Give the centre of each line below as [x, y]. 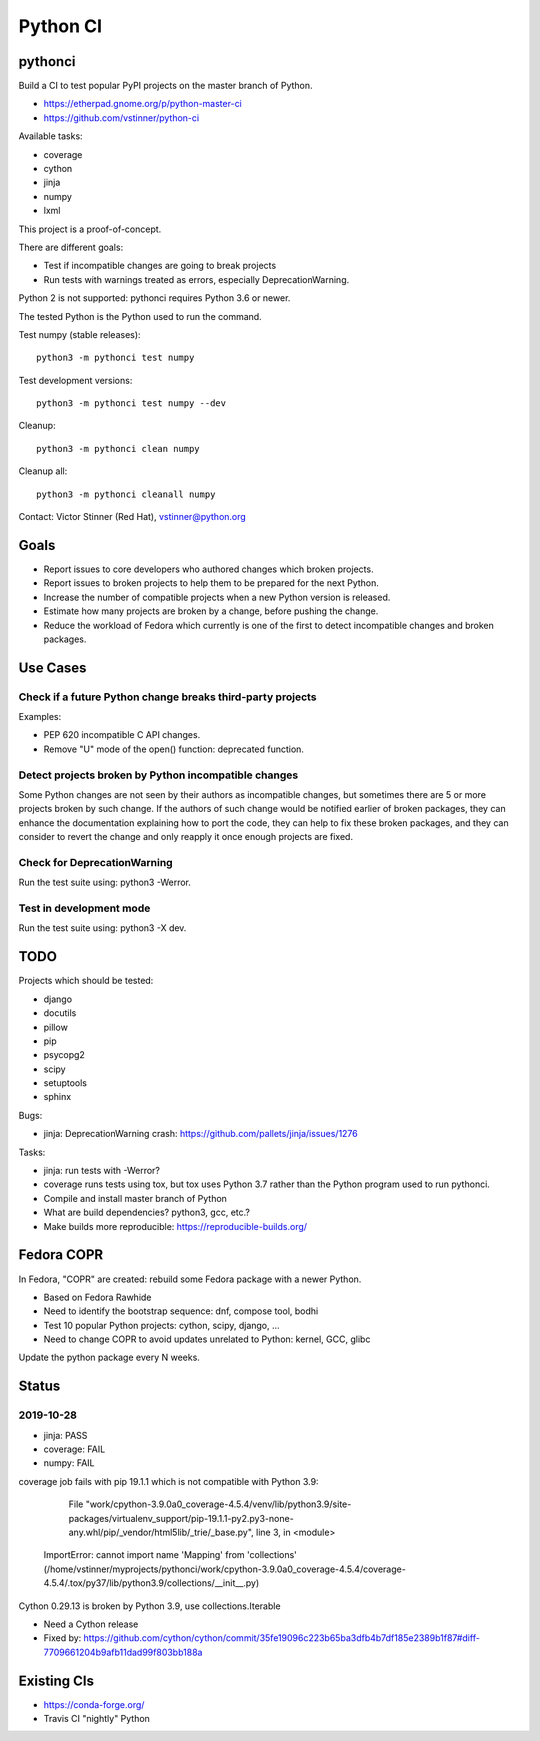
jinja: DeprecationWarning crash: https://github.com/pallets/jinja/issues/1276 [201, 1134]
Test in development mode [84, 908]
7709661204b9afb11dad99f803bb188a [123, 1652]
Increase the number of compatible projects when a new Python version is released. [217, 597]
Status [39, 1386]
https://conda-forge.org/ [94, 1704]
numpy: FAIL [69, 1463]
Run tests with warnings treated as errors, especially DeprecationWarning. [196, 279]
